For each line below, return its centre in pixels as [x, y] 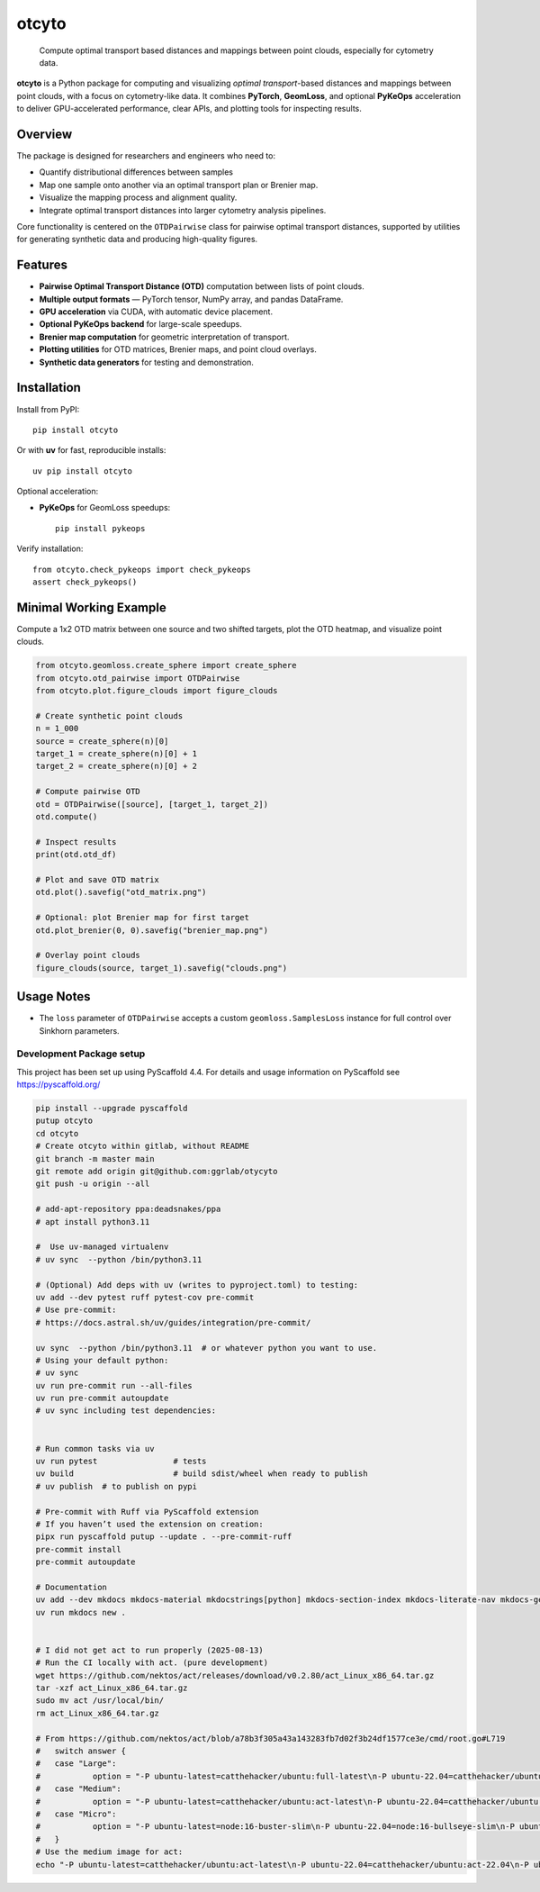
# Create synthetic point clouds [109, 715]
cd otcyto [57, 1133]
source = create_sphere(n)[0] [102, 741]
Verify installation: [50, 548]
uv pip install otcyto [83, 471]
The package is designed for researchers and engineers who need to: [146, 156]
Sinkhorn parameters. [80, 1030]
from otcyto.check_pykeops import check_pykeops [142, 569]
